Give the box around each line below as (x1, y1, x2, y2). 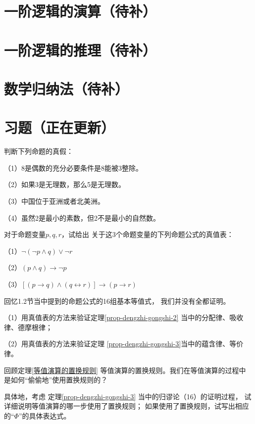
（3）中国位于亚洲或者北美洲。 (4, 196, 104, 206)
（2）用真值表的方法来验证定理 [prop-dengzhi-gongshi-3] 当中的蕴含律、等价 (4, 338, 244, 349)
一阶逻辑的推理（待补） (4, 40, 157, 60)
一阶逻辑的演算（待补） (4, 1, 157, 21)
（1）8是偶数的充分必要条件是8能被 (4, 162, 118, 173)
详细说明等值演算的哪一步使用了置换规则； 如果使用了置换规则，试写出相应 (4, 401, 249, 411)
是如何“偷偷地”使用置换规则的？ (4, 375, 108, 385)
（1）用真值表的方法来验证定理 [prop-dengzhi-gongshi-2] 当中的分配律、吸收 (4, 312, 244, 323)
